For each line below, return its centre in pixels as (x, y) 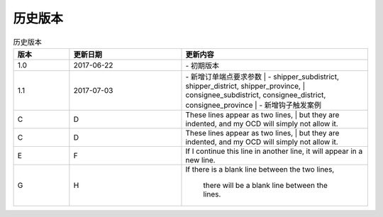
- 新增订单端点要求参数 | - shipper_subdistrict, (262, 77)
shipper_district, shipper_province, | (245, 86)
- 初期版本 (202, 65)
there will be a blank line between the (265, 185)
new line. (200, 160)
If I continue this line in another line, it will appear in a (274, 151)
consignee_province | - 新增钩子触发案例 (254, 105)
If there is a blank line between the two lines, (260, 169)
